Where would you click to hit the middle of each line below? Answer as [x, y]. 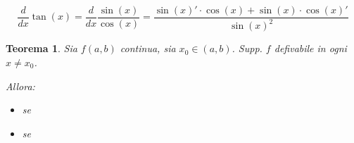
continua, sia [148, 48]
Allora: [20, 86]
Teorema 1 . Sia [42, 48]
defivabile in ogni [310, 48]
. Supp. [247, 48]
